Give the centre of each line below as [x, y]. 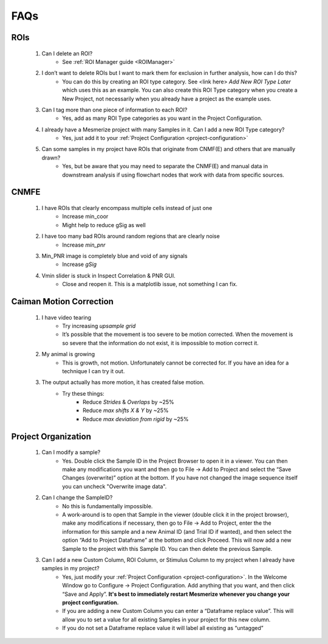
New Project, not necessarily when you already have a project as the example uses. [167, 99]
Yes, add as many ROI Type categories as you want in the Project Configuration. [162, 118]
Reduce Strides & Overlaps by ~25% [128, 402]
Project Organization [51, 436]
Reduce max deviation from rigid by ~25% [136, 419]
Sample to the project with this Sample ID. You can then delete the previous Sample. [167, 548]
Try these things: [83, 393]
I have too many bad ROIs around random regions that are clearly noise [131, 236]
